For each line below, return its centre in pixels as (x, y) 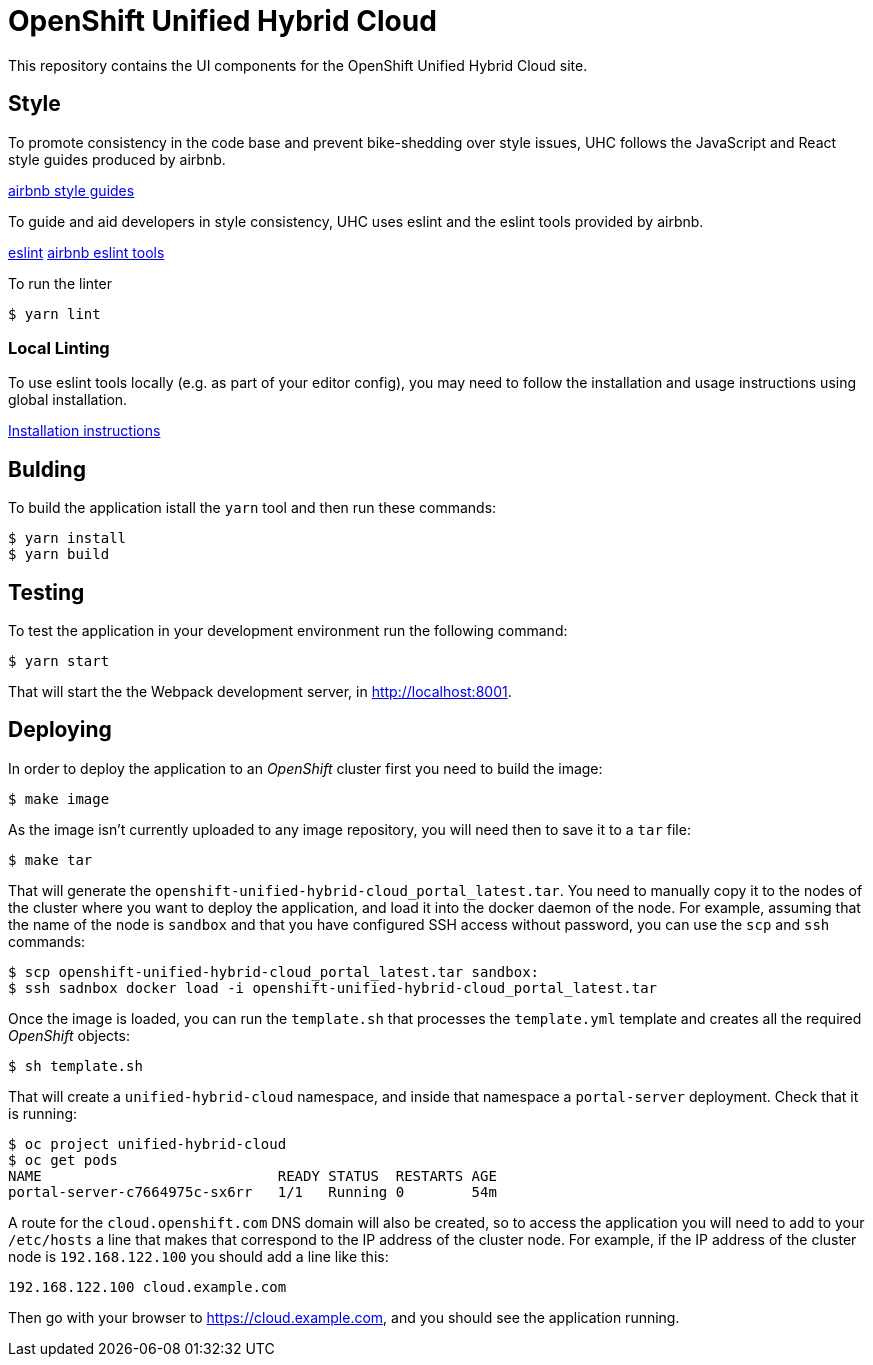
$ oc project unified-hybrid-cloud (147, 1143)
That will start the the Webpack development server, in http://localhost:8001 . (260, 692)
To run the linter (60, 283)
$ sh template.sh (75, 1065)
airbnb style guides (71, 190)
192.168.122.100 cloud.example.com (147, 1286)
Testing (46, 592)
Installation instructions (84, 431)
